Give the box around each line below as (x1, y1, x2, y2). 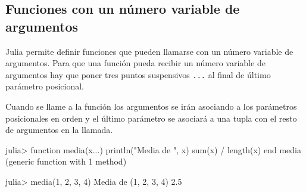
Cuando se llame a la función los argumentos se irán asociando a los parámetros (5, 100, 297, 113)
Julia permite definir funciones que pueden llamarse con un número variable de (5, 45, 293, 57)
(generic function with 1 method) (5, 155, 127, 168)
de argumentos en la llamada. (5, 123, 113, 136)
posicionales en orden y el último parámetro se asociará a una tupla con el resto (5, 112, 297, 124)
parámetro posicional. (5, 80, 85, 92)
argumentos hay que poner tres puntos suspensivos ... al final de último (5, 68, 271, 80)
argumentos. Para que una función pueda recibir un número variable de (5, 57, 266, 69)
